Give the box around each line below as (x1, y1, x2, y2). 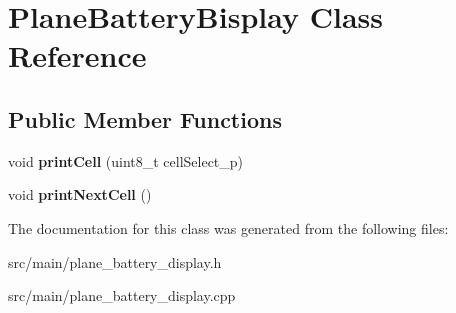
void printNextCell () (8, 184, 152, 205)
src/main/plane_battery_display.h (8, 251, 222, 272)
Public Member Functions (8, 103, 282, 134)
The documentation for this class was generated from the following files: (8, 217, 449, 238)
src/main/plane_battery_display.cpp (8, 285, 236, 306)
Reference (8, 35, 147, 76)
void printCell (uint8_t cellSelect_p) (8, 150, 244, 171)
